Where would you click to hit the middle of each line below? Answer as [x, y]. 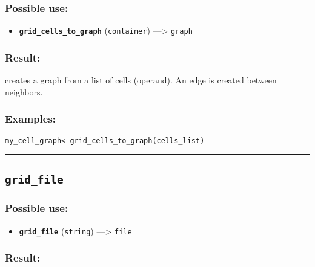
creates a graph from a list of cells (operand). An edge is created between [141, 80]
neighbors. [24, 92]
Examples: [31, 119]
